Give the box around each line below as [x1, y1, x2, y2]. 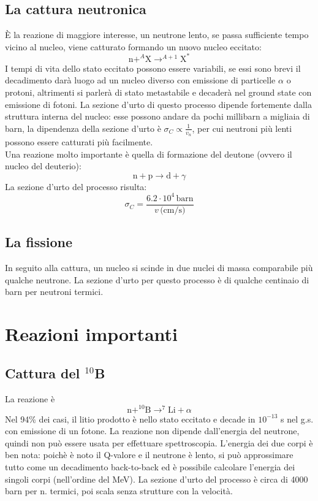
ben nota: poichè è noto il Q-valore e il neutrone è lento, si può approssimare [5, 448, 293, 461]
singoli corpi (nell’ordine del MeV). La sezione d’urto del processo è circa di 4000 [5, 472, 308, 485]
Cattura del [5, 363, 80, 382]
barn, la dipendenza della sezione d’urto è [5, 121, 161, 134]
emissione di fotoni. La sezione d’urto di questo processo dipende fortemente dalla [5, 98, 312, 110]
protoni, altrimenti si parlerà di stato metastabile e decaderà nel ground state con [5, 86, 312, 99]
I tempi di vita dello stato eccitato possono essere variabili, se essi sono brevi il [5, 61, 301, 74]
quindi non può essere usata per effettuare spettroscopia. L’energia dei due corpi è [5, 436, 313, 449]
